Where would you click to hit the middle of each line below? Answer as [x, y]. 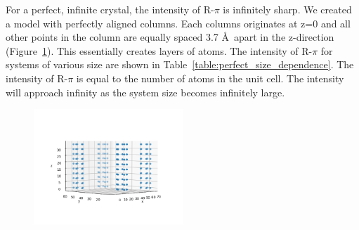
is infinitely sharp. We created [287, 9]
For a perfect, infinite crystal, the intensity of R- [110, 9]
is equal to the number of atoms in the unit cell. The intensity [210, 78]
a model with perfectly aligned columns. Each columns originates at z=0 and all [178, 23]
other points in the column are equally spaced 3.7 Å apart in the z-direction [170, 37]
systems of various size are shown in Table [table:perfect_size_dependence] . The [180, 64]
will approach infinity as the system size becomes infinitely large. [145, 92]
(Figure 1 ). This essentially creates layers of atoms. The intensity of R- [159, 50]
